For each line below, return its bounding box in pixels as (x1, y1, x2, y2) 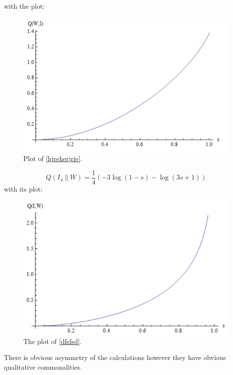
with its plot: (4, 183, 43, 194)
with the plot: (4, 1, 45, 11)
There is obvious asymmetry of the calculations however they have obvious (4, 352, 226, 362)
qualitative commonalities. (4, 361, 82, 372)
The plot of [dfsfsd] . (23, 336, 82, 346)
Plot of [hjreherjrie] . (23, 153, 83, 163)
